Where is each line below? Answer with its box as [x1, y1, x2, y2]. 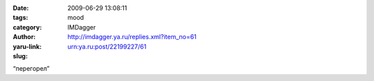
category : [12, 23, 42, 31]
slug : [12, 51, 28, 60]
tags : [12, 14, 28, 22]
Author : [12, 33, 36, 41]
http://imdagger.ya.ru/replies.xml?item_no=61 [67, 33, 197, 41]
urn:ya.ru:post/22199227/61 [67, 42, 147, 51]
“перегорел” [12, 65, 50, 73]
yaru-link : [12, 42, 42, 51]
